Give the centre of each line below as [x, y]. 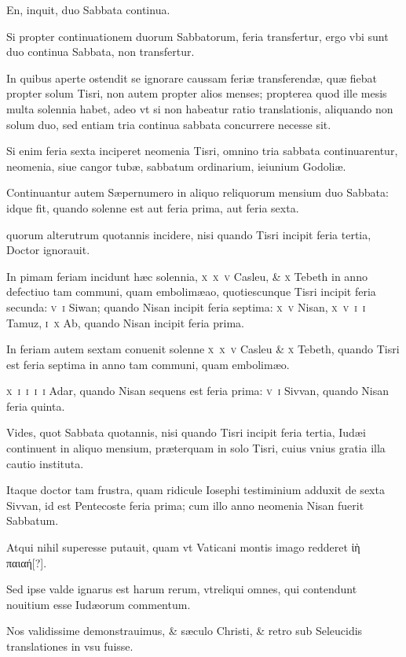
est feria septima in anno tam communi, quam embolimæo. [148, 364]
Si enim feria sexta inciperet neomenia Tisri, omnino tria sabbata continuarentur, [202, 151]
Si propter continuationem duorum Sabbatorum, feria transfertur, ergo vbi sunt [198, 36]
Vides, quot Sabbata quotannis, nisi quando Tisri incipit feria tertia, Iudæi [186, 432]
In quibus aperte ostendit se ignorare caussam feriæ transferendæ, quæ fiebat [192, 78]
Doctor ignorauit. [48, 250]
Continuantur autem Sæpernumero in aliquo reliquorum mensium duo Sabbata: [198, 192]
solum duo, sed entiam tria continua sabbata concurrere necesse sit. [169, 124]
